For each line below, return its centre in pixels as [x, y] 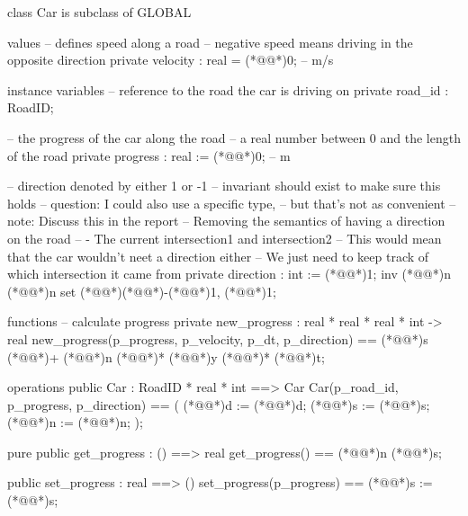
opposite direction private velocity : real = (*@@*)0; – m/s [171, 60]
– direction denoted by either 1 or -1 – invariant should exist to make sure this [224, 186]
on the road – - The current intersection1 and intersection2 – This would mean [225, 238]
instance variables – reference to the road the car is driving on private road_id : [228, 89]
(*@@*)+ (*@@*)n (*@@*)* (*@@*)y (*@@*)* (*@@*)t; [166, 356]
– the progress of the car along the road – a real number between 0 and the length [234, 137]
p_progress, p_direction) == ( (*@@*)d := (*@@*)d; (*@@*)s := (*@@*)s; [219, 404]
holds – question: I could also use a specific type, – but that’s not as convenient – [232, 203]
